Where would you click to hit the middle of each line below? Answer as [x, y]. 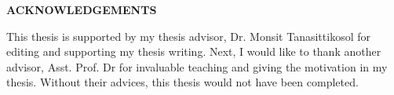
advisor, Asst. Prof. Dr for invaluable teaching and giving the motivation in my [197, 66]
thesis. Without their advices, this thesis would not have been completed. [182, 82]
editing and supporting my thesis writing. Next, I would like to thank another [194, 51]
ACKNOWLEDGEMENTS [82, 9]
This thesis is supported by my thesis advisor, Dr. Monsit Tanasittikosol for [188, 36]
